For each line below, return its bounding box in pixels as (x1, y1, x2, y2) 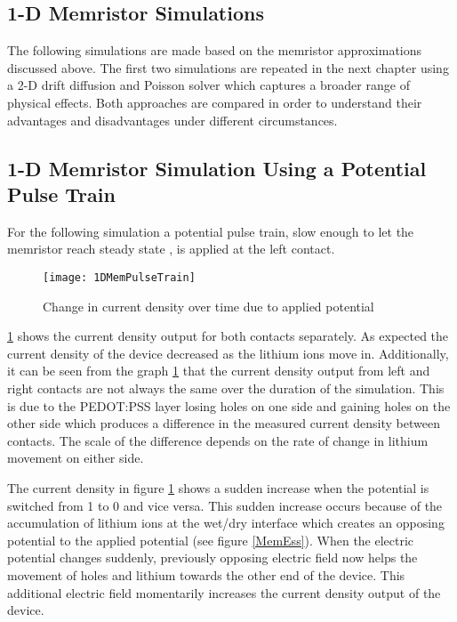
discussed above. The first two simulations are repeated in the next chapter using (7, 58, 449, 77)
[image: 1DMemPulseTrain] (43, 271, 196, 284)
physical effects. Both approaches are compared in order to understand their (7, 93, 422, 111)
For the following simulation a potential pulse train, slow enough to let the (7, 222, 414, 240)
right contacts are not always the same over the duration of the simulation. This (7, 378, 445, 397)
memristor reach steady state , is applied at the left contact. (7, 239, 335, 258)
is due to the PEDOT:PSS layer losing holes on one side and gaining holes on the (7, 396, 451, 415)
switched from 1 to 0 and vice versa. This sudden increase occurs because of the (7, 496, 443, 514)
